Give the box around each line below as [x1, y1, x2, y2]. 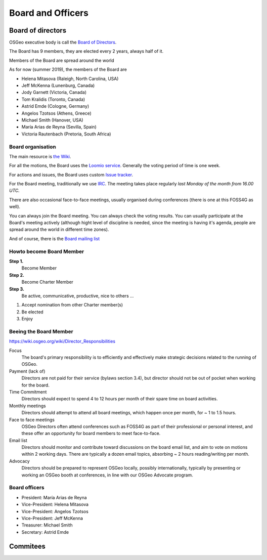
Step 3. [9, 286, 25, 292]
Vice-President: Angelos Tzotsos [21, 508, 89, 514]
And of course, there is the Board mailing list [9, 235, 100, 242]
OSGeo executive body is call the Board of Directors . [9, 40, 117, 45]
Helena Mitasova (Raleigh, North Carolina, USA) [21, 76, 119, 82]
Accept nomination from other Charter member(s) [21, 302, 123, 308]
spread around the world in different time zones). [9, 226, 109, 232]
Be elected [21, 309, 44, 315]
